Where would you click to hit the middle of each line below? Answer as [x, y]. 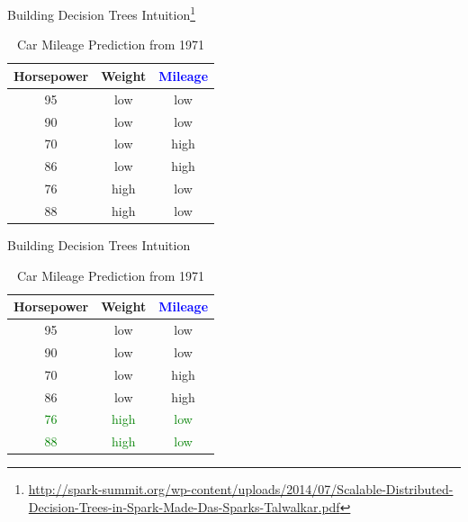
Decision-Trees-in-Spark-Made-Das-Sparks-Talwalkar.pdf [184, 506]
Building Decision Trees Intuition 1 [102, 13]
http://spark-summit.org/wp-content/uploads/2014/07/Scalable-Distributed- [241, 489]
